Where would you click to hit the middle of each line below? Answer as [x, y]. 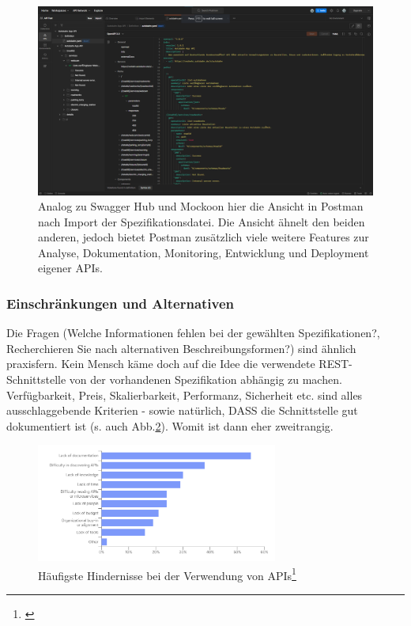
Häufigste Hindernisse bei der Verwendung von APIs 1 [167, 574]
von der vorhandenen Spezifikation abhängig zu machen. [205, 379]
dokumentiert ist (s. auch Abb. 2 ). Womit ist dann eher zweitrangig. [170, 425]
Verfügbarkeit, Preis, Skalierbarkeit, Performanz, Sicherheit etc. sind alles [185, 395]
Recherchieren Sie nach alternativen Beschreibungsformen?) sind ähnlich [181, 348]
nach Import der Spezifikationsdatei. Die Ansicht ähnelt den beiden [202, 221]
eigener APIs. [70, 268]
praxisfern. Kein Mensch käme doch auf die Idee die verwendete [161, 364]
